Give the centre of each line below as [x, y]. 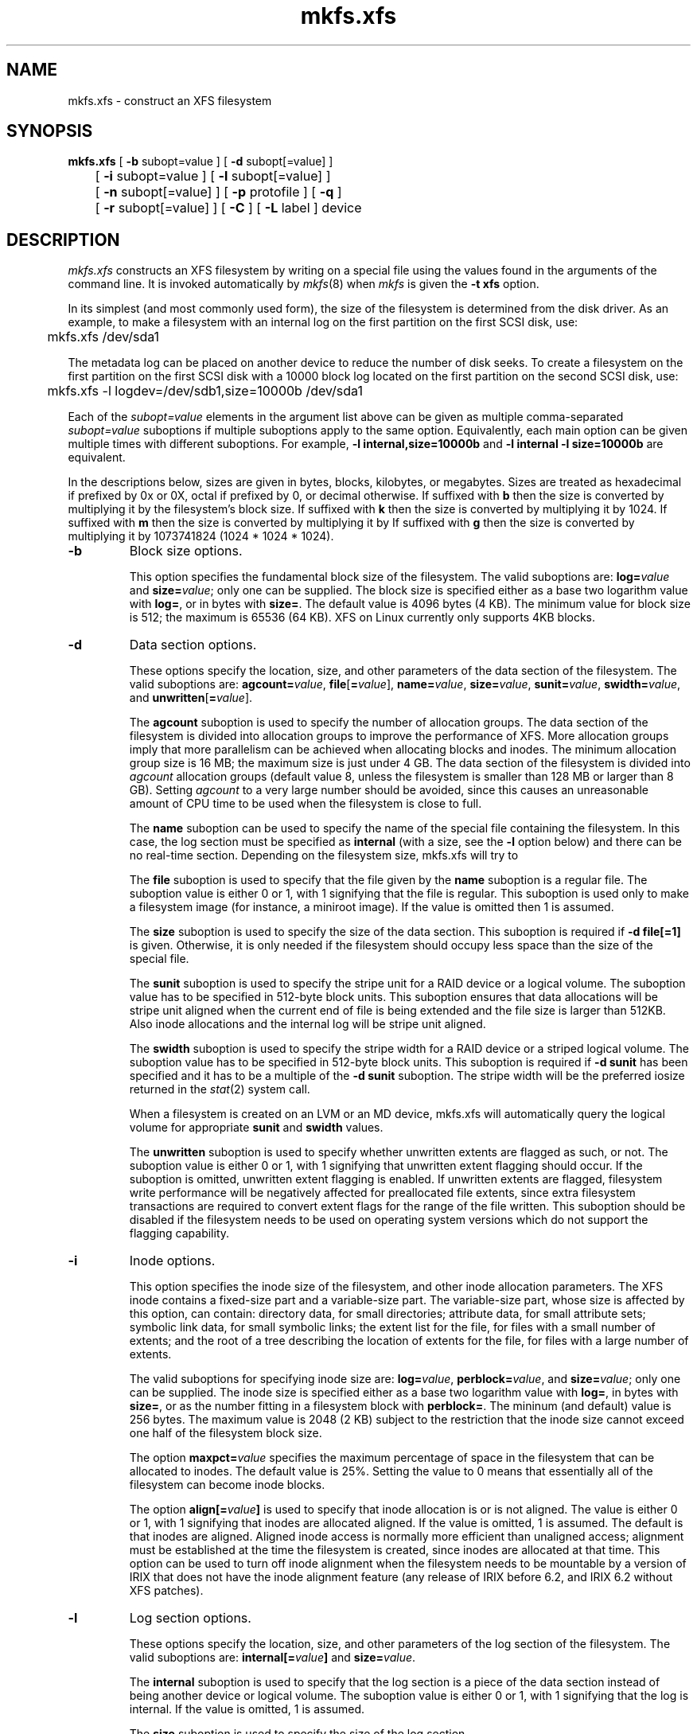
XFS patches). [166, 1591]
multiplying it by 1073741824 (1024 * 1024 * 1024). [201, 536]
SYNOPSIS [50, 131]
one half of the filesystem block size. [226, 1433]
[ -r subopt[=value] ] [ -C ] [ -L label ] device [228, 208]
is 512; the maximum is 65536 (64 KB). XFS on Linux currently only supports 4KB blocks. [362, 618]
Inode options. [172, 1261]
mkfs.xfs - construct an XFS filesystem [170, 100]
